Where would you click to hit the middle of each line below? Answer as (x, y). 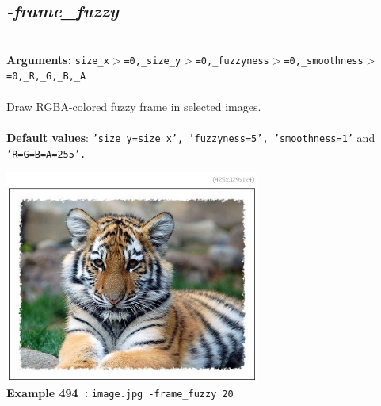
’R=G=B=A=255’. (46, 154)
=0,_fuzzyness (232, 61)
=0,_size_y (152, 61)
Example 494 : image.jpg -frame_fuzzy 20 (120, 393)
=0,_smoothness (324, 61)
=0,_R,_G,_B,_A (46, 77)
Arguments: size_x (58, 59)
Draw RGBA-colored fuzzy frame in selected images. (134, 106)
